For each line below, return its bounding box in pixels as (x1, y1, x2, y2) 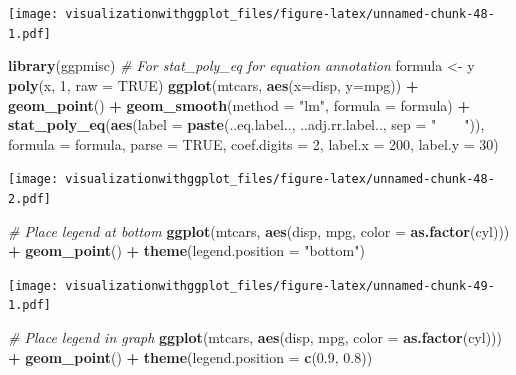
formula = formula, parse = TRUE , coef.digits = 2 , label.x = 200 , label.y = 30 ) (8, 133, 499, 154)
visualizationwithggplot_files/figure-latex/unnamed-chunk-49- (65, 278, 495, 293)
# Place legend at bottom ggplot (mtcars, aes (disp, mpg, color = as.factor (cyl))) (8, 220, 510, 241)
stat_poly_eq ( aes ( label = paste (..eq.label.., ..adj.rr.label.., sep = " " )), (8, 114, 485, 135)
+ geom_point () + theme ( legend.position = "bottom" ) (8, 240, 365, 261)
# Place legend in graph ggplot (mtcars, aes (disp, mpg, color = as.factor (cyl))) (8, 327, 502, 348)
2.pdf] (8, 191, 51, 206)
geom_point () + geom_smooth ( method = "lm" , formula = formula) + (8, 94, 470, 115)
